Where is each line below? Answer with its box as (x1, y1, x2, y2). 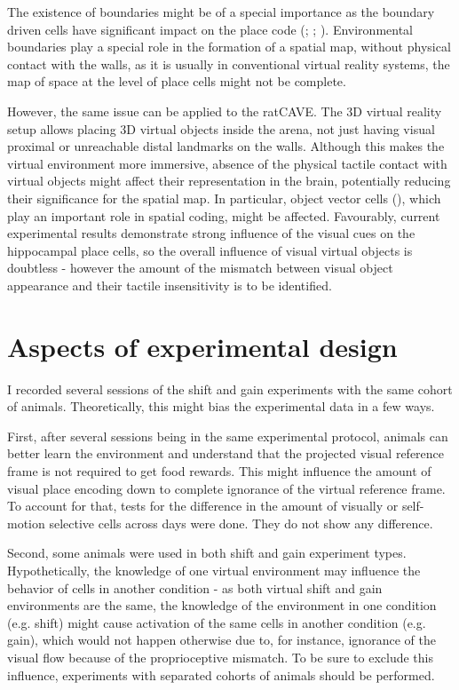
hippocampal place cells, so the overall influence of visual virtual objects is (7, 241, 413, 259)
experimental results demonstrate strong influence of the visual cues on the (7, 224, 415, 242)
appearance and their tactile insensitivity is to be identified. (7, 275, 332, 294)
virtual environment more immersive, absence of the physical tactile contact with (7, 154, 447, 172)
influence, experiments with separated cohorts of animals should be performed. (7, 665, 435, 684)
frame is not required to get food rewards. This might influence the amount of (7, 462, 431, 480)
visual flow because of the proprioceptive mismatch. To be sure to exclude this (7, 647, 433, 666)
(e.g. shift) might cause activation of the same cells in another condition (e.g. (7, 613, 426, 631)
